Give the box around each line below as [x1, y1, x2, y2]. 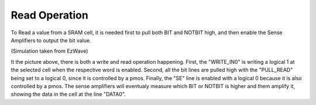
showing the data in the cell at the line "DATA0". [11, 90, 126, 98]
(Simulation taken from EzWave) [11, 48, 88, 55]
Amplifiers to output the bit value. [11, 37, 91, 44]
